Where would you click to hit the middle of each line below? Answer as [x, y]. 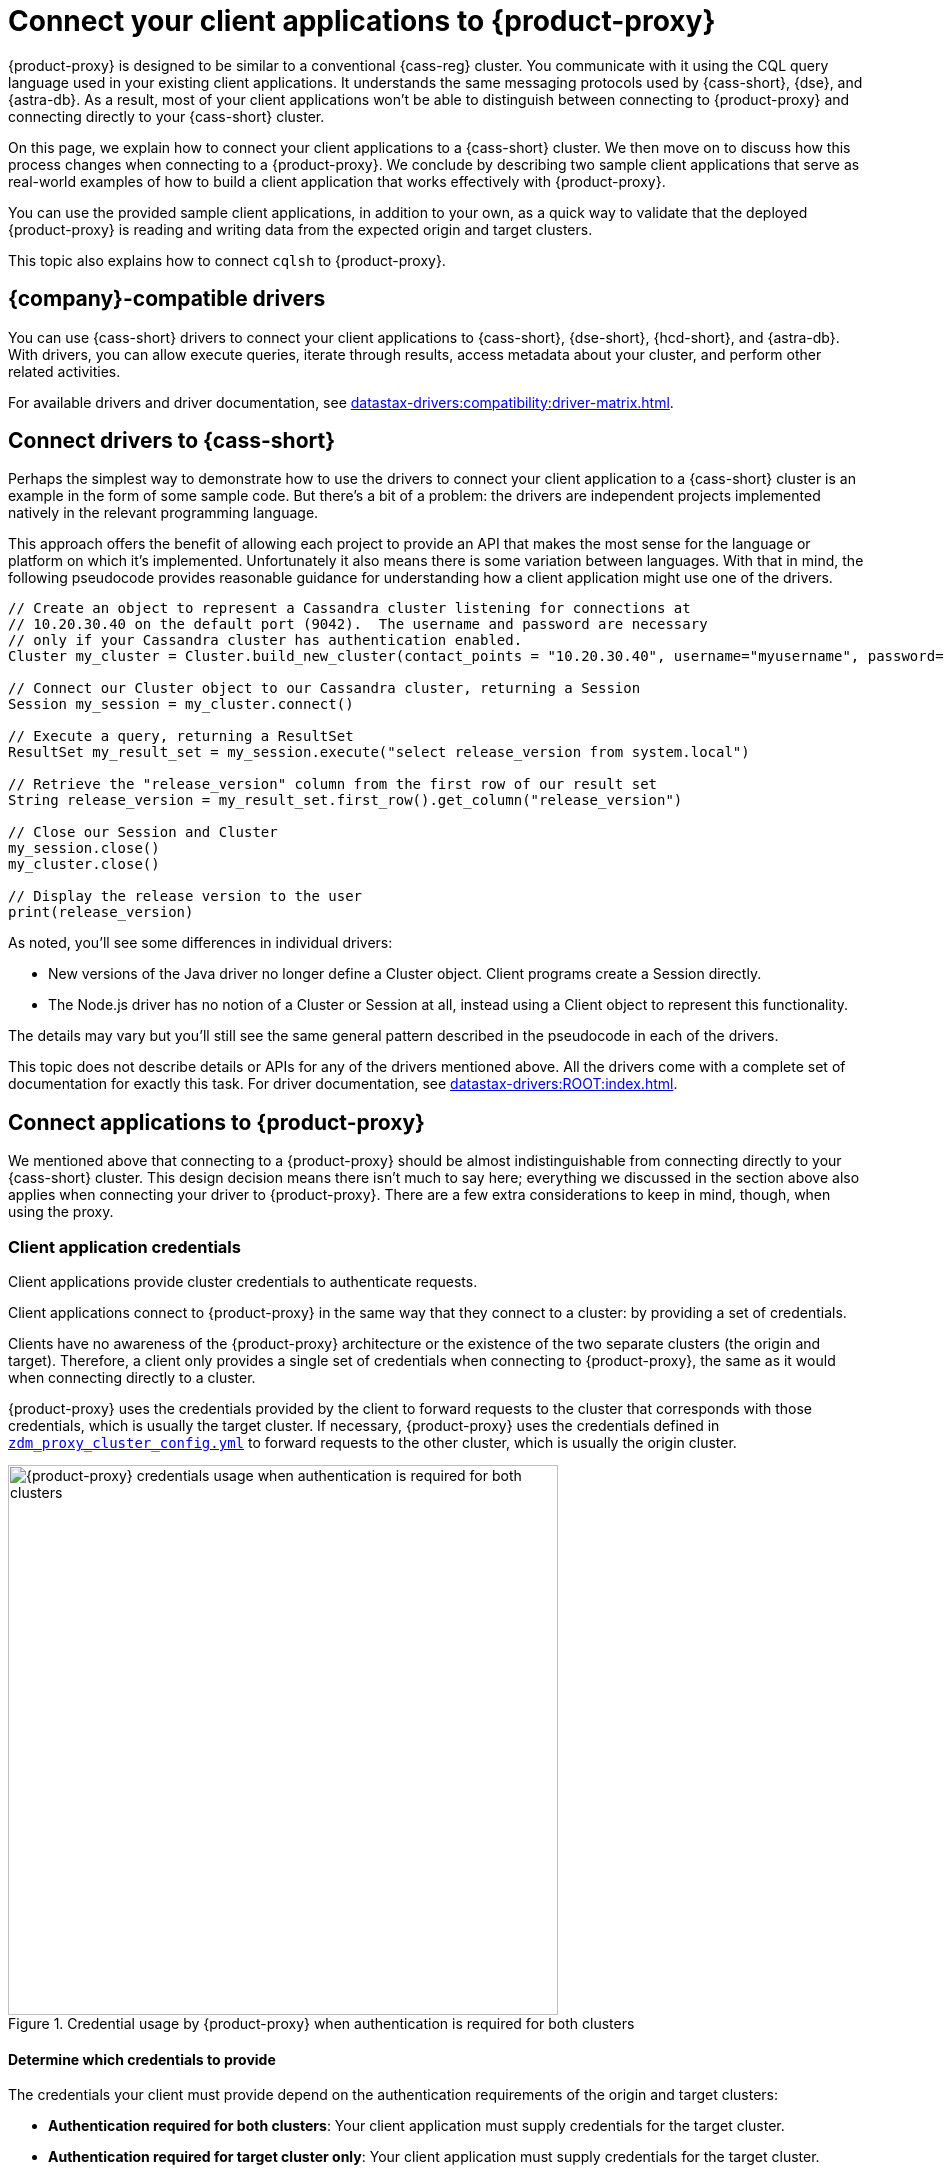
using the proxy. [61, 1212]
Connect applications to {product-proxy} [216, 1122]
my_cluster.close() [84, 864]
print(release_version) [101, 912]
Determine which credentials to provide [142, 2059]
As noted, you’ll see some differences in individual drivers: [200, 943]
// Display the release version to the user [185, 896]
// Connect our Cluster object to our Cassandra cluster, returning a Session [324, 688]
